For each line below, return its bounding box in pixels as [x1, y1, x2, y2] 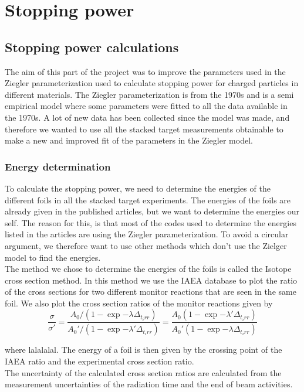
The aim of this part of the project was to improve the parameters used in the [5, 65, 286, 77]
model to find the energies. [5, 251, 101, 263]
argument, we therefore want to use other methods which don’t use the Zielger [5, 239, 287, 251]
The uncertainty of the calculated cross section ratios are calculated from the [5, 366, 282, 379]
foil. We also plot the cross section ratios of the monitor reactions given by [5, 296, 273, 309]
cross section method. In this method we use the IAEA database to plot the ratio [5, 274, 298, 286]
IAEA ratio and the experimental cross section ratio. [5, 354, 194, 367]
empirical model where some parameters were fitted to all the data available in [5, 100, 288, 112]
